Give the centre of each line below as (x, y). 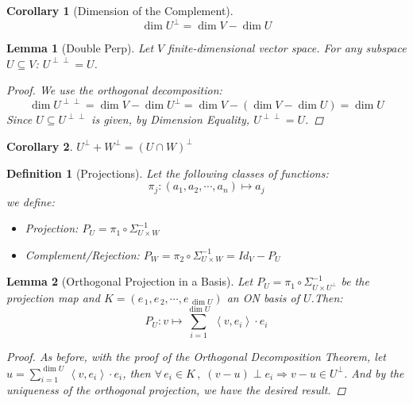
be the (355, 281)
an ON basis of (263, 297)
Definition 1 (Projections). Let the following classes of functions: (168, 173)
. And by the (374, 372)
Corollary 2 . (40, 146)
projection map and (53, 297)
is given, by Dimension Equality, (171, 119)
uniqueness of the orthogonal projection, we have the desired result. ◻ (176, 390)
